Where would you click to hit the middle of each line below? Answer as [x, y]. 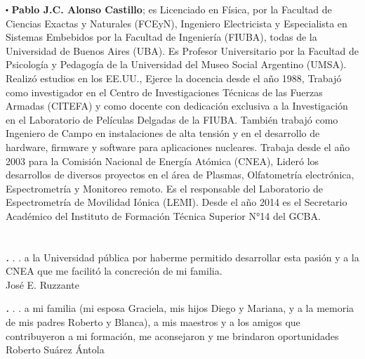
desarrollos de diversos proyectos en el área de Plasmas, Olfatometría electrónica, [180, 175]
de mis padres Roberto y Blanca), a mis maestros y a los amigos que [153, 322]
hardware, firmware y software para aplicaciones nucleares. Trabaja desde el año [178, 146]
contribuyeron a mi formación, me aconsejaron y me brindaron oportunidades [172, 335]
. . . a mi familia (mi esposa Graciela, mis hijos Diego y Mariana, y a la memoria [180, 308]
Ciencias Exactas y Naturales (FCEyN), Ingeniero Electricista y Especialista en [177, 23]
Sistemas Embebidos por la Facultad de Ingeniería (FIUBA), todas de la [161, 37]
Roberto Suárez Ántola [55, 350]
